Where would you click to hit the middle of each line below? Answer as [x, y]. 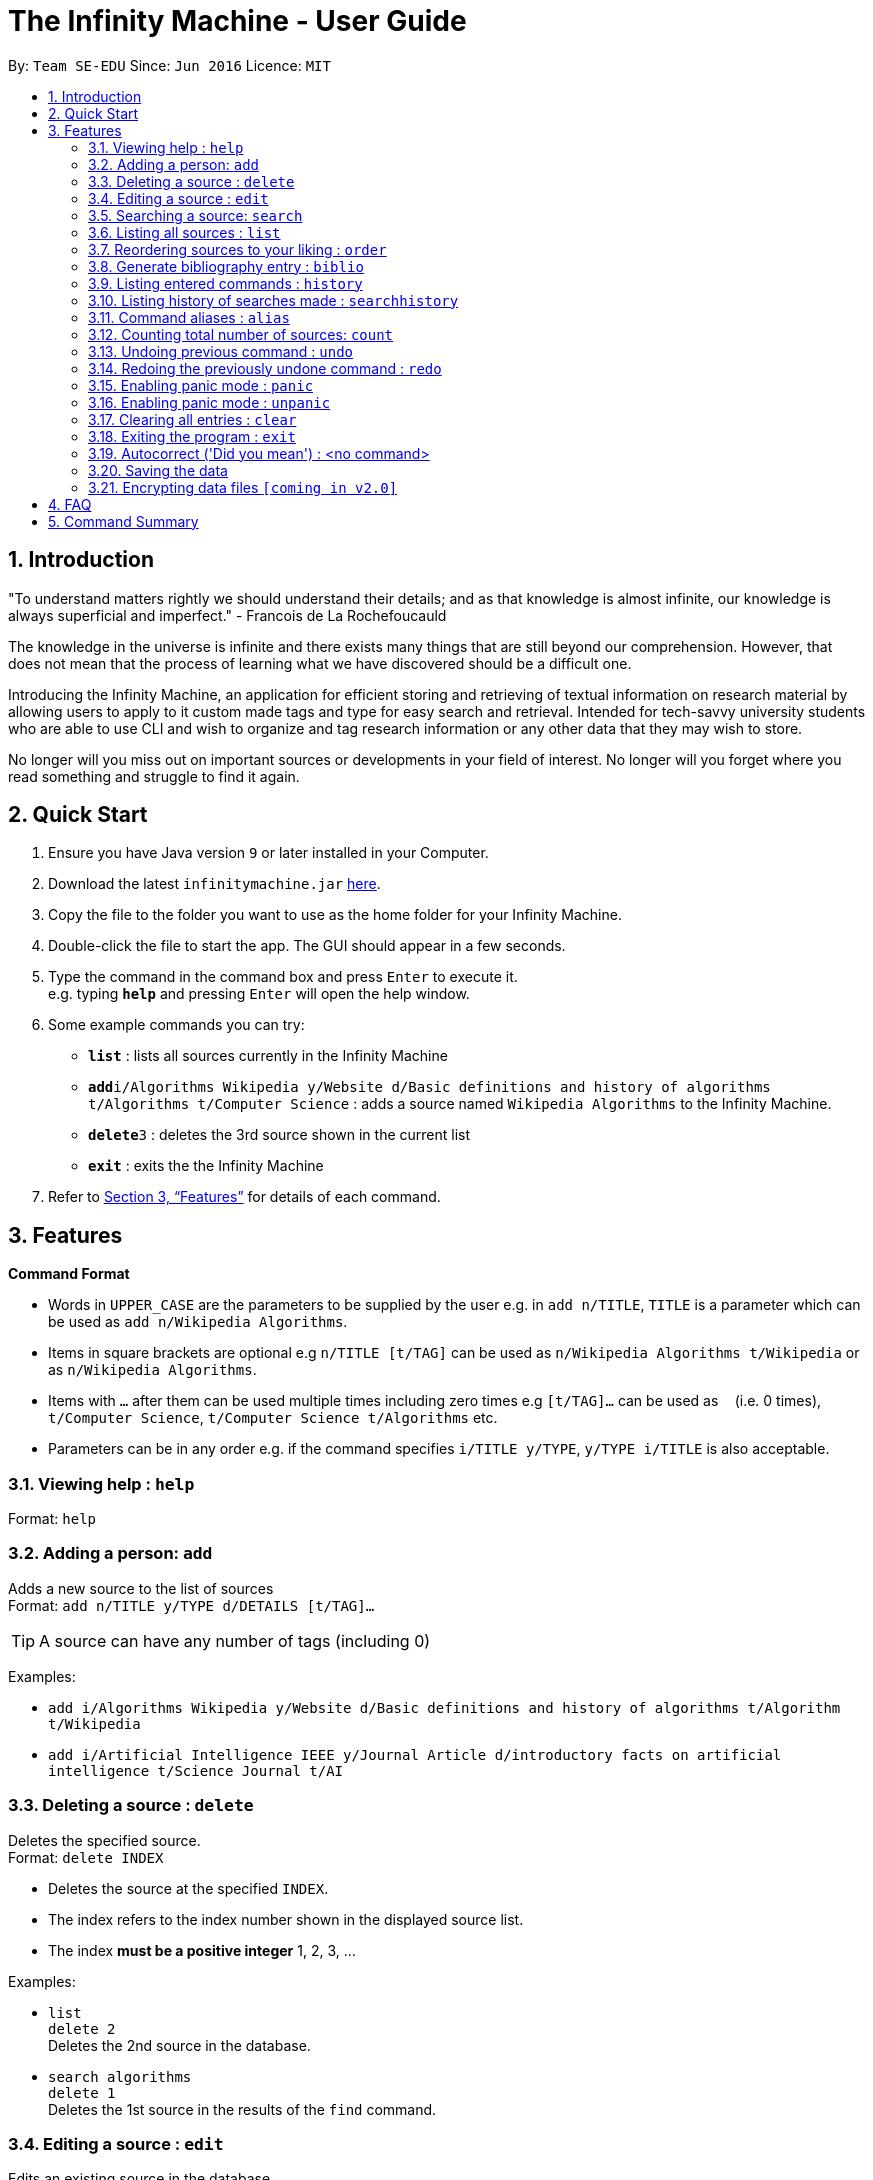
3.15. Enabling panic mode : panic [201, 385]
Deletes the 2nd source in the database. [179, 2045]
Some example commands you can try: [176, 1025]
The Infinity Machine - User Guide [237, 21]
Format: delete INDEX [86, 1857]
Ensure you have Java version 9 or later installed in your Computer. [268, 853]
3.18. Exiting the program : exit [192, 436]
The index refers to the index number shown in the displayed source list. [286, 1919]
